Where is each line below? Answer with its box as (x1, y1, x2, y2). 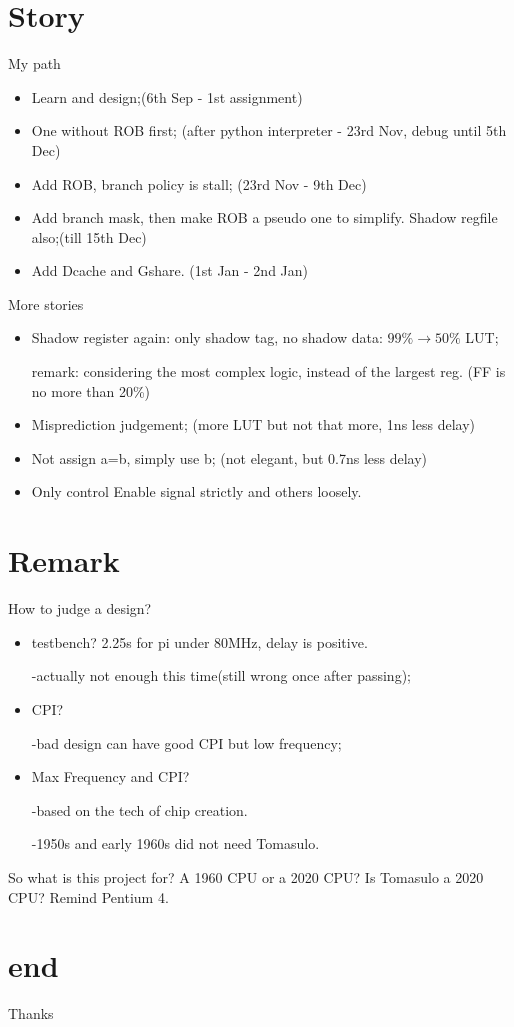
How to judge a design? (8, 598, 152, 619)
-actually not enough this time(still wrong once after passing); (31, 665, 411, 686)
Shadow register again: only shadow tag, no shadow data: (31, 327, 383, 348)
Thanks (8, 1003, 54, 1024)
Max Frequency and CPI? (31, 766, 190, 787)
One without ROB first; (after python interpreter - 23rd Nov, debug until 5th (31, 120, 507, 141)
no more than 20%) (31, 380, 151, 401)
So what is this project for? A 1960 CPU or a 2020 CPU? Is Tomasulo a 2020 (8, 866, 484, 887)
